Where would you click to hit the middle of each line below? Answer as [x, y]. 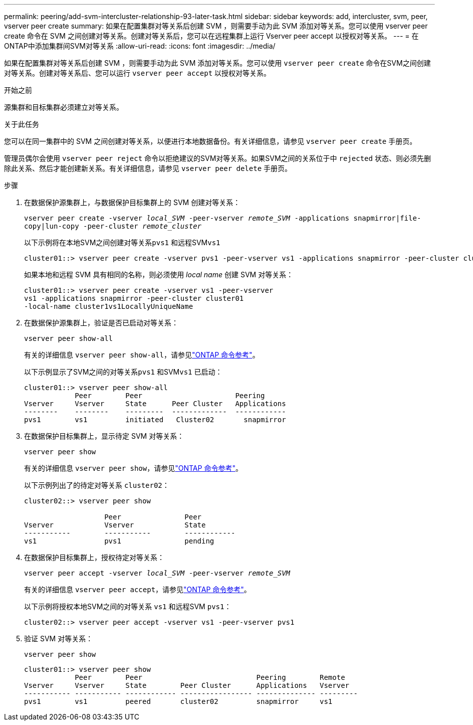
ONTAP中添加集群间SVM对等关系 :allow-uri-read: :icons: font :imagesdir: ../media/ [140, 46]
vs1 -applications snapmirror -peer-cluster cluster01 [134, 298]
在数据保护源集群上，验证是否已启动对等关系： [101, 323]
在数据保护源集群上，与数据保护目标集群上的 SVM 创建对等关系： [132, 202]
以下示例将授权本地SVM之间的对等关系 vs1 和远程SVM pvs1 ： [128, 606]
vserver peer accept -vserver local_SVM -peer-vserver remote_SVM [157, 573]
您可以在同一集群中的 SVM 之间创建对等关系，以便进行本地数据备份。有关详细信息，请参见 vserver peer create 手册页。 [210, 141]
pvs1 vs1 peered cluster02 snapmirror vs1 [178, 701]
